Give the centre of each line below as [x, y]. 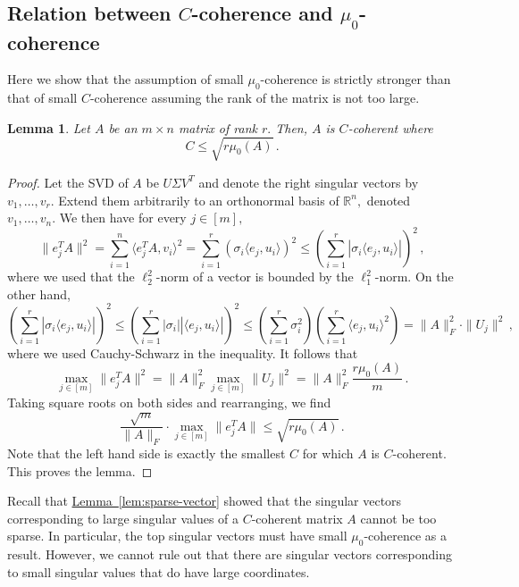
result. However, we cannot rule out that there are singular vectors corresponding [230, 554]
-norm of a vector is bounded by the [255, 277]
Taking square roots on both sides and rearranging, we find [169, 402]
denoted [389, 200]
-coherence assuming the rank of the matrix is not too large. [255, 98]
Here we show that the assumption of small [126, 79]
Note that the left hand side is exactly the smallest [146, 453]
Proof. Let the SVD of [68, 182]
